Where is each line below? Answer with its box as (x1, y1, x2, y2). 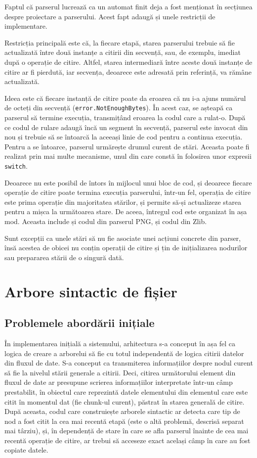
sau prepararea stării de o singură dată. (4, 252, 124, 262)
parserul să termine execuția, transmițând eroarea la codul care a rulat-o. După (4, 112, 246, 122)
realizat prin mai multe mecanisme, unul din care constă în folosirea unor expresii (4, 151, 252, 161)
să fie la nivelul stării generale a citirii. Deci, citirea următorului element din (4, 367, 236, 377)
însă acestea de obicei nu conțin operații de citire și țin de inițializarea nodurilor (4, 242, 248, 253)
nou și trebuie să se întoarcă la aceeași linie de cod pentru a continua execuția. (4, 132, 243, 142)
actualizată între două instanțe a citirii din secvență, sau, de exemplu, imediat (4, 47, 241, 57)
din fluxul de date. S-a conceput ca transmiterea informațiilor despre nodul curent (4, 358, 253, 368)
